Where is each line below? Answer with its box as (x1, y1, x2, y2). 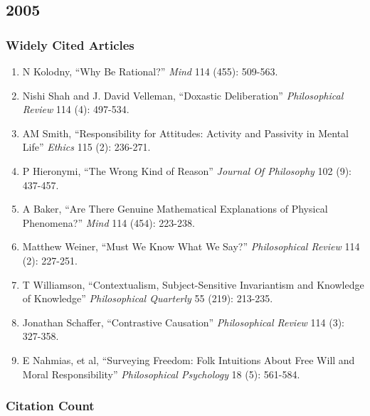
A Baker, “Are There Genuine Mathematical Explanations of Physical (22, 201, 328, 216)
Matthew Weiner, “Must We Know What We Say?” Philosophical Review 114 (22, 239, 360, 254)
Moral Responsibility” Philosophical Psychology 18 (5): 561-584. (22, 366, 300, 381)
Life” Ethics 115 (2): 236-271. (22, 139, 151, 154)
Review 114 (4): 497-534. (22, 102, 129, 117)
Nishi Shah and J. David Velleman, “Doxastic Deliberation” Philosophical (22, 87, 344, 102)
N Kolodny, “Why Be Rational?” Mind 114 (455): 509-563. (22, 64, 278, 78)
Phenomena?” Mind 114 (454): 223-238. (22, 215, 195, 230)
